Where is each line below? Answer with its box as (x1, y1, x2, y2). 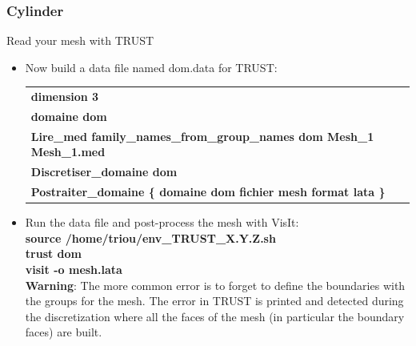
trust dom (25, 245, 82, 262)
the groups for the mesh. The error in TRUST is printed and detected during (25, 292, 404, 309)
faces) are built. (25, 324, 102, 340)
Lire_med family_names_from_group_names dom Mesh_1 (30, 127, 374, 144)
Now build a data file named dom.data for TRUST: (25, 58, 278, 75)
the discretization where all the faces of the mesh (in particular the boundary (25, 308, 405, 324)
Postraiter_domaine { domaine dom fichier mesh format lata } (30, 183, 386, 200)
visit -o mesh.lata (25, 261, 122, 277)
